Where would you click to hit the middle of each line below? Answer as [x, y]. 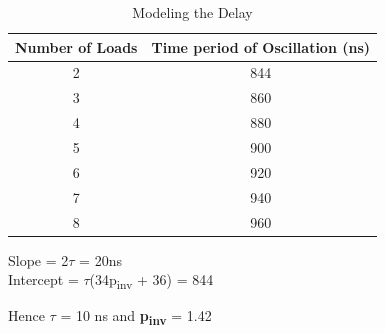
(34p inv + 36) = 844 [151, 280]
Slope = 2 [38, 259]
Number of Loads [76, 46]
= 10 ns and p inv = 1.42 [136, 317]
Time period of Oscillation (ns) [261, 46]
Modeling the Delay [192, 12]
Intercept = [43, 279]
